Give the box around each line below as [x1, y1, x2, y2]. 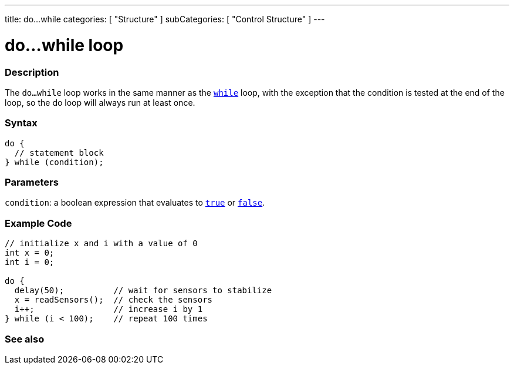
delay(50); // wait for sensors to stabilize [14, 286, 272, 296]
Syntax [5, 117, 38, 129]
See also [5, 333, 45, 345]
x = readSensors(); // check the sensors [14, 295, 213, 305]
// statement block [14, 147, 104, 157]
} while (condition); [5, 157, 104, 167]
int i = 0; [5, 257, 55, 267]
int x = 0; [5, 248, 55, 258]
